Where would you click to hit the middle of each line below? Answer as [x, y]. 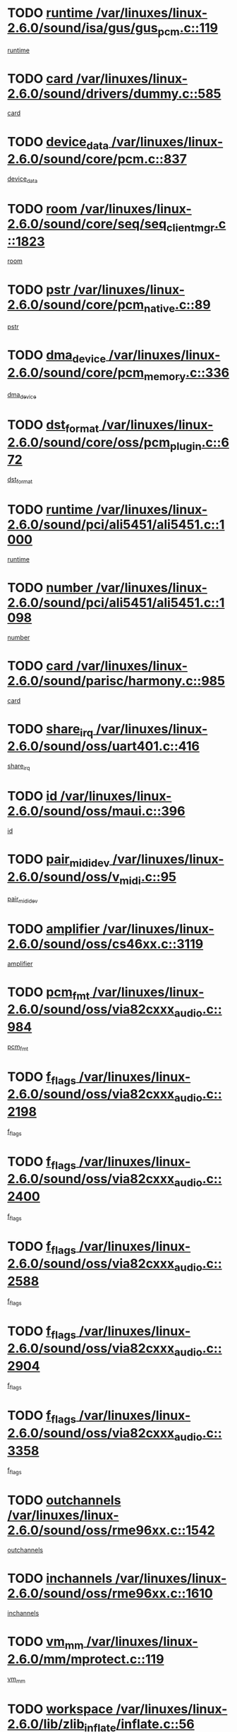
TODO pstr [39, 289]
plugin [186, 446]
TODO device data [58, 143]
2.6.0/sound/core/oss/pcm [89, 442]
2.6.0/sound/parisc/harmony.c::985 [116, 681]
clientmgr [190, 227]
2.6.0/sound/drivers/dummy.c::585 [114, 94]
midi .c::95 [148, 878]
